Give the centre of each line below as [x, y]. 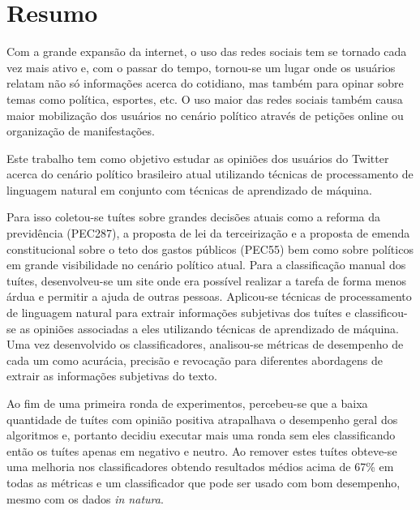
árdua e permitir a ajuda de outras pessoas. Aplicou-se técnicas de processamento [209, 296]
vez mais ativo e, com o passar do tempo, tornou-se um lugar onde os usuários [201, 67]
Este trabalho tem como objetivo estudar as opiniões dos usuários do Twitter [198, 158]
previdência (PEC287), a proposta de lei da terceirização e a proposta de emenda [208, 233]
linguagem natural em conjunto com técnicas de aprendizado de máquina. [189, 189]
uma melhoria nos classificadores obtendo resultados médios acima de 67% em [200, 467]
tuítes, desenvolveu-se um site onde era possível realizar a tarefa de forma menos [206, 280]
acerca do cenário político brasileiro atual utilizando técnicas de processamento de [210, 174]
